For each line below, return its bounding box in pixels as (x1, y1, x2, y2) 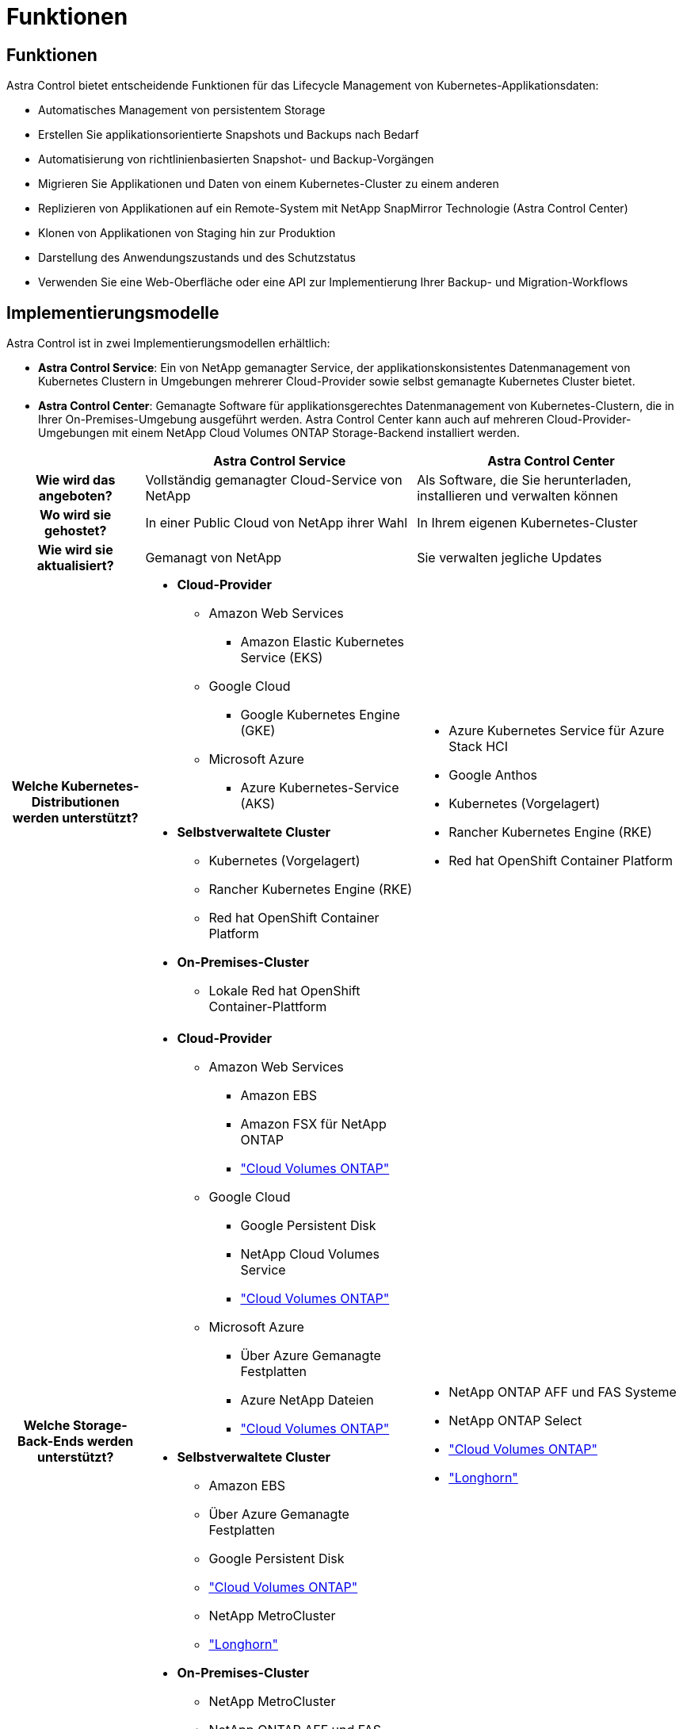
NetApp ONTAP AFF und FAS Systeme (448, 1384, 677, 1401)
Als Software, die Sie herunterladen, (417, 472, 631, 489)
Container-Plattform (208, 999, 327, 1015)
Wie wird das (35, 472, 116, 489)
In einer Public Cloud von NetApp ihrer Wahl (145, 515, 408, 531)
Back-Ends (17, 1433, 84, 1450)
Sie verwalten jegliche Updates (417, 550, 602, 566)
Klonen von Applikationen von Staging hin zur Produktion (38, 226, 336, 240)
